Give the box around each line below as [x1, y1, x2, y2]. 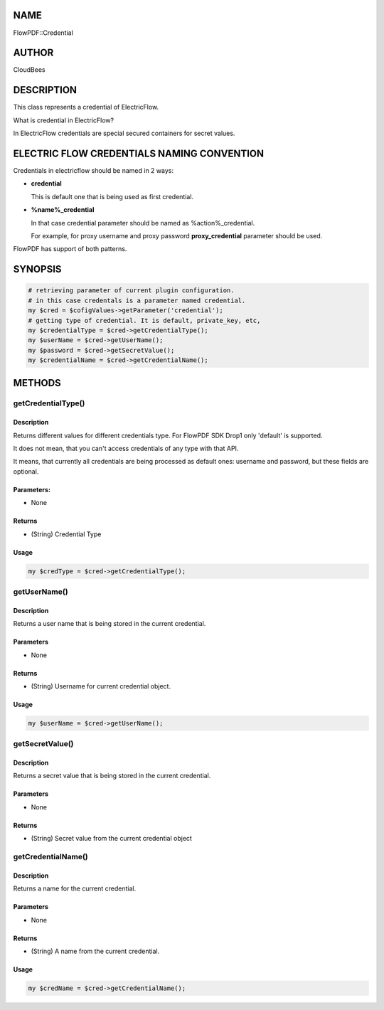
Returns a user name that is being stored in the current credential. [13, 620, 206, 628]
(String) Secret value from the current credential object [31, 834, 192, 843]
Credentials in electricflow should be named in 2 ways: [13, 166, 174, 175]
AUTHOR [13, 47, 54, 59]
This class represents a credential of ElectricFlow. [13, 103, 159, 112]
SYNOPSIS [13, 263, 62, 275]
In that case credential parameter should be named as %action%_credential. [31, 218, 255, 227]
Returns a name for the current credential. [13, 884, 137, 893]
